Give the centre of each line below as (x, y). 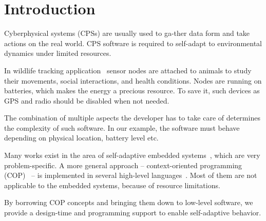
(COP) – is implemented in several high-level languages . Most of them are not (131, 175)
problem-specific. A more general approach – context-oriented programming (123, 165)
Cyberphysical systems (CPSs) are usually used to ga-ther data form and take (127, 33)
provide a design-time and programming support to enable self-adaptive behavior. (133, 213)
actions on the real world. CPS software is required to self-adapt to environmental (133, 43)
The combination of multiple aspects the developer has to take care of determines (132, 118)
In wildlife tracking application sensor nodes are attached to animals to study (128, 70)
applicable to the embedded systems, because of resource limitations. (112, 185)
